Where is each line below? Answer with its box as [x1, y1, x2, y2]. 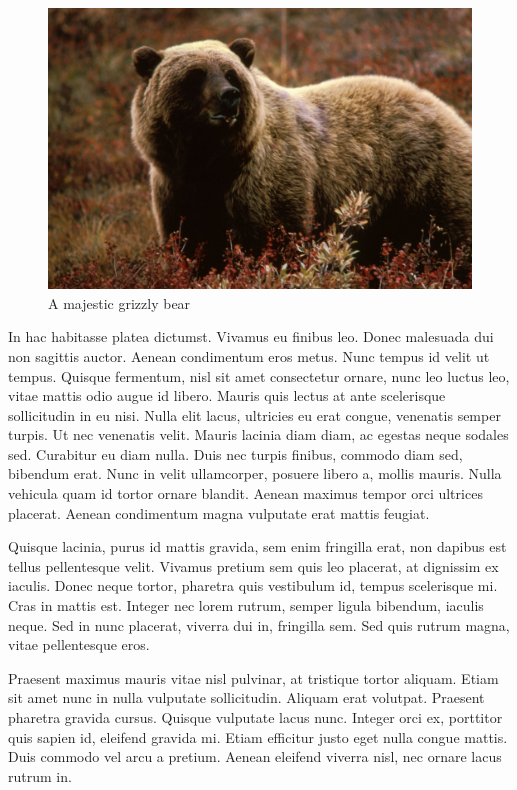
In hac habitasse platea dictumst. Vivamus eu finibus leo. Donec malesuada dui [8, 326, 494, 347]
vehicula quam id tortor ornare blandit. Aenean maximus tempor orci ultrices [8, 483, 483, 504]
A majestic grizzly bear [48, 292, 191, 313]
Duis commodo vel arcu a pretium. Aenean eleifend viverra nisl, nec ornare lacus [8, 746, 502, 767]
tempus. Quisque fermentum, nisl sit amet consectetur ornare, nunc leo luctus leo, [8, 365, 510, 386]
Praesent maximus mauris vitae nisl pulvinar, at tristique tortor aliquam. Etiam [8, 667, 499, 688]
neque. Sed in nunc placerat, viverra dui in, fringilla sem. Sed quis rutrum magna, [8, 614, 510, 635]
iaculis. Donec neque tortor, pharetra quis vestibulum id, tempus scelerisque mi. [8, 575, 498, 596]
